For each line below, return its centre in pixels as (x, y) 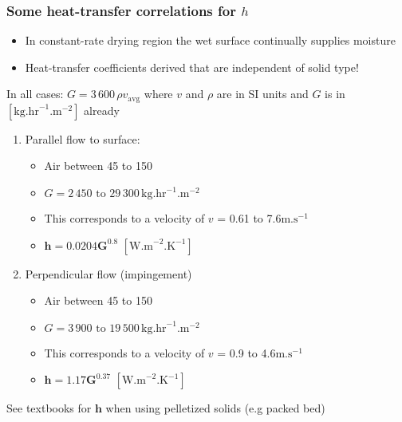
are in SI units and (262, 94)
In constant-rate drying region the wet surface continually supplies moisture (210, 40)
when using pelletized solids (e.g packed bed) (215, 408)
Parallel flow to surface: (83, 138)
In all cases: (35, 94)
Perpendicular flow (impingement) (108, 273)
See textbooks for (49, 408)
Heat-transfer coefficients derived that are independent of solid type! (192, 67)
